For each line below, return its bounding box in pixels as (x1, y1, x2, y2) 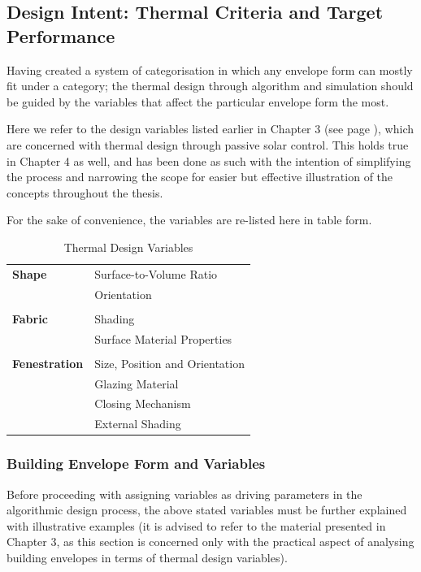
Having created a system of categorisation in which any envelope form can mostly (7, 61, 413, 78)
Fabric (12, 310, 48, 327)
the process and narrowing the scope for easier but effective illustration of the (7, 168, 393, 185)
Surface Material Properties (94, 330, 232, 347)
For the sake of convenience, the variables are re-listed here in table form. (7, 211, 372, 228)
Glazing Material (94, 375, 179, 392)
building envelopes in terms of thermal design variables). (7, 548, 288, 565)
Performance (7, 23, 115, 48)
